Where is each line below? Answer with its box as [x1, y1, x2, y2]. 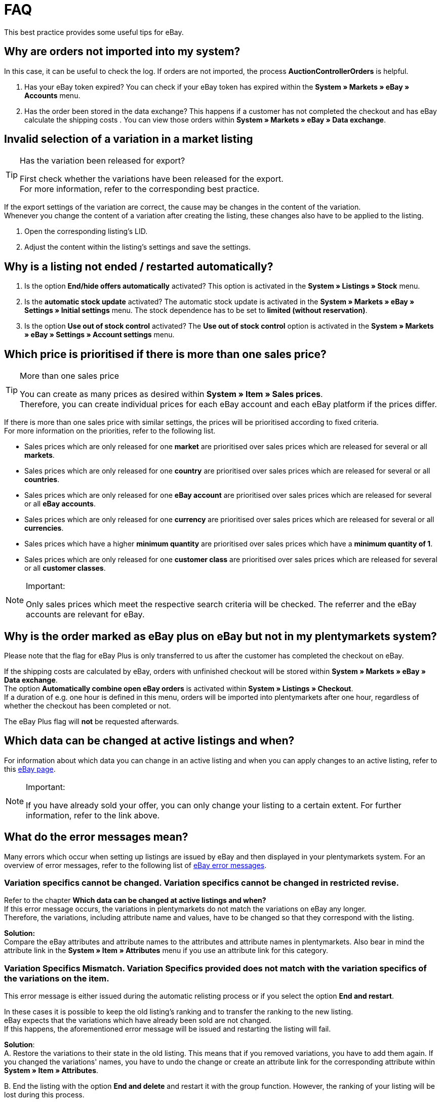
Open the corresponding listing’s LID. [24, 227, 148, 236]
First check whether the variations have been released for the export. [20, 174, 284, 184]
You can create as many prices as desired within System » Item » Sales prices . [20, 389, 323, 400]
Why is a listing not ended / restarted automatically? [4, 260, 273, 273]
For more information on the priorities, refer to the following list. [4, 426, 216, 436]
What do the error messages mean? [4, 831, 188, 844]
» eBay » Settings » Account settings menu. [24, 330, 175, 339]
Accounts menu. [24, 91, 81, 100]
